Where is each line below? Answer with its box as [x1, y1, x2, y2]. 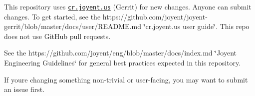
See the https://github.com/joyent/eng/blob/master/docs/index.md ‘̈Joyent [4, 47, 237, 58]
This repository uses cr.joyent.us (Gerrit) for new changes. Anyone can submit [4, 1, 252, 11]
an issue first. [4, 84, 45, 94]
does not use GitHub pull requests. [4, 30, 111, 41]
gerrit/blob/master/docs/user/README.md [4, 21, 141, 31]
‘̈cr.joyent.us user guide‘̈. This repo [143, 21, 250, 31]
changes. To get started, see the [4, 11, 101, 21]
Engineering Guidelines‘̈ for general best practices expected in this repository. [4, 57, 241, 68]
